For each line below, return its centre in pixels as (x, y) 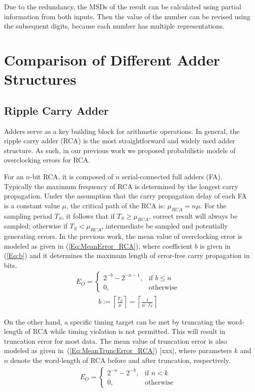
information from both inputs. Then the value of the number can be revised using (127, 16)
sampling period (28, 215)
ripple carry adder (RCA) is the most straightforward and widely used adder (120, 141)
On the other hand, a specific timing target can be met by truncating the (114, 321)
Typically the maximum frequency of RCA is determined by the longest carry (121, 186)
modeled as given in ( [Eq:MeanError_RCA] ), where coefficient (98, 245)
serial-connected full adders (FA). (172, 176)
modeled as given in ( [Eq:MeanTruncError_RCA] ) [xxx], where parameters (118, 350)
